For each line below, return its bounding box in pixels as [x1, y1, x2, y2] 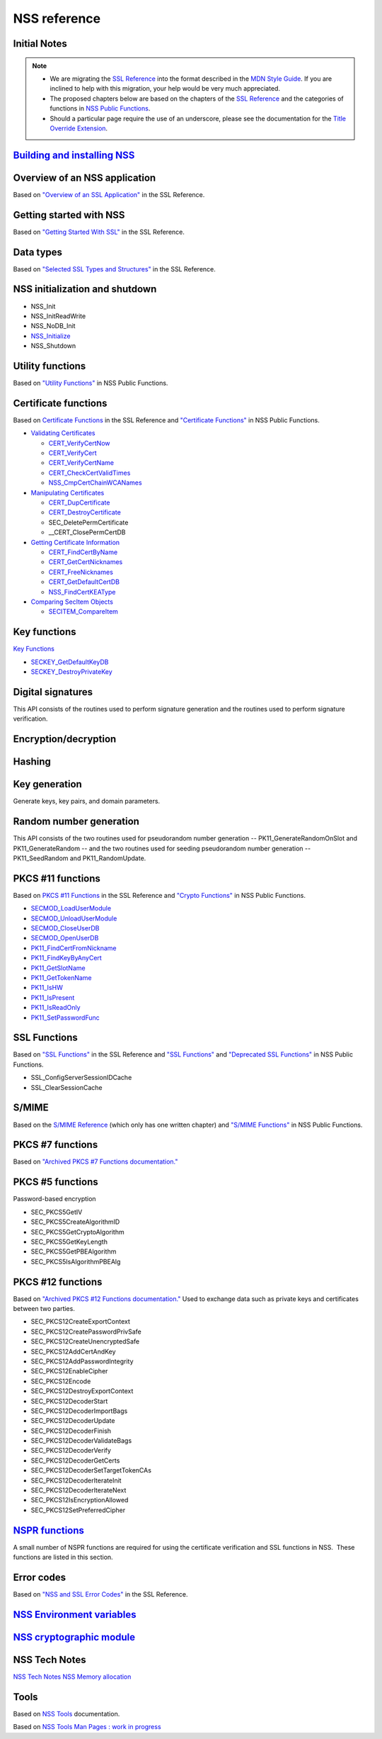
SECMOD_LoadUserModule [30, 904, 112, 913]
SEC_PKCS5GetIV [30, 1208, 83, 1216]
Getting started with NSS [13, 209, 125, 221]
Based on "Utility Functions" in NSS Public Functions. [13, 379, 168, 388]
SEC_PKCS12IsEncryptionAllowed [30, 1496, 129, 1504]
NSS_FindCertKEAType [48, 587, 116, 596]
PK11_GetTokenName [30, 973, 92, 981]
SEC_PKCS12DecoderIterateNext [30, 1486, 127, 1495]
